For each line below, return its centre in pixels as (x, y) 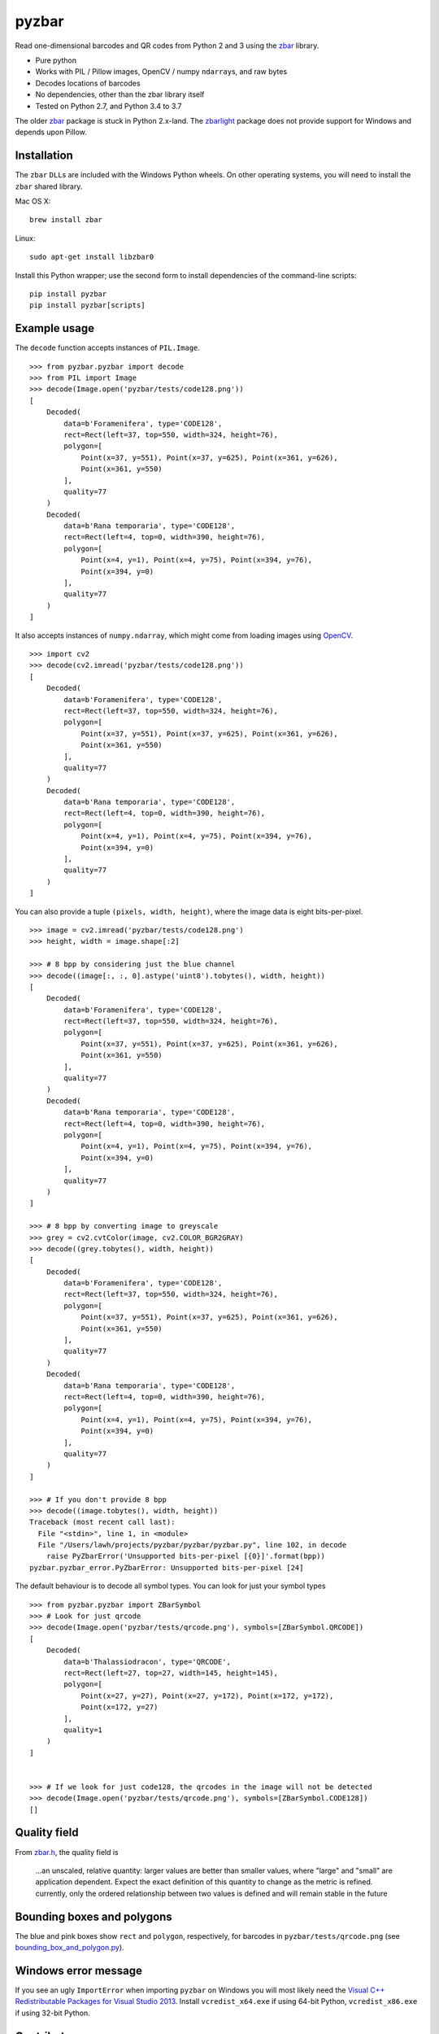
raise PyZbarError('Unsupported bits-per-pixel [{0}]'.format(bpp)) (185, 1556)
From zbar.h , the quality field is (67, 1852)
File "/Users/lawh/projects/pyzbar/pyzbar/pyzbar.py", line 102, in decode (192, 1545)
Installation (44, 156)
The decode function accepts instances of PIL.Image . (108, 348)
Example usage (55, 328)
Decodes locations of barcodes (88, 83)
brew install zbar (66, 220)
